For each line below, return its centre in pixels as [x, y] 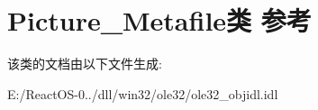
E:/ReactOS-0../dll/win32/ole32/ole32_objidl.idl [143, 93]
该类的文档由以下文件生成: [85, 64]
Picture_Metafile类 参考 [159, 20]
